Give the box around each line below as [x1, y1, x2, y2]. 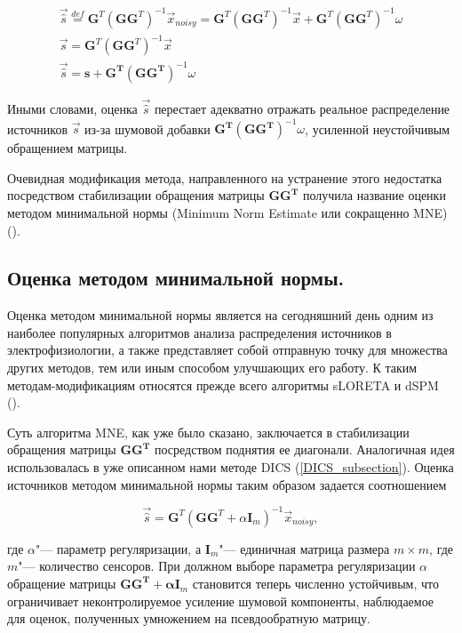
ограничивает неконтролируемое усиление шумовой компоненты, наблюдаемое [7, 591, 434, 610]
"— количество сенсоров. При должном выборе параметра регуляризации [18, 557, 416, 575]
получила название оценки [302, 186, 446, 204]
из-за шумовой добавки [84, 119, 211, 138]
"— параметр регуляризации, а [36, 539, 202, 557]
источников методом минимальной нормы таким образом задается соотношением [7, 475, 447, 493]
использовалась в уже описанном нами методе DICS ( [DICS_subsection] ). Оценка [7, 458, 454, 477]
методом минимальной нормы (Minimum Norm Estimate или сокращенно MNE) [7, 203, 448, 221]
